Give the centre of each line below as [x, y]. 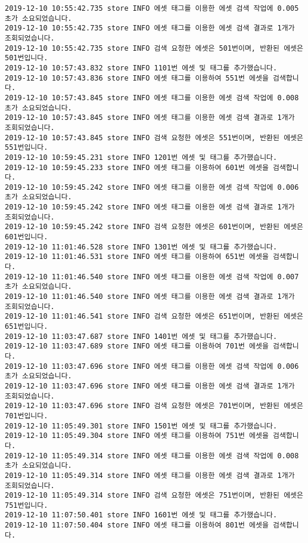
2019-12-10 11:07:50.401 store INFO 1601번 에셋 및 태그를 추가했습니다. [141, 515]
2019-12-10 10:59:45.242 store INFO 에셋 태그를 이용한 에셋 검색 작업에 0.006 [152, 187]
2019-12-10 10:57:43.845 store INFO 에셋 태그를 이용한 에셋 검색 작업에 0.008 [152, 98]
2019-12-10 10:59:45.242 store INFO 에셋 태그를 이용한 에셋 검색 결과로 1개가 [150, 207]
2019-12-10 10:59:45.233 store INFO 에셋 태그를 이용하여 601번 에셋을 [137, 167]
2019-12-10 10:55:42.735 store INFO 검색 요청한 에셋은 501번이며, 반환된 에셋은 [154, 48]
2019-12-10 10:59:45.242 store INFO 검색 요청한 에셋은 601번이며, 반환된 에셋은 [154, 227]
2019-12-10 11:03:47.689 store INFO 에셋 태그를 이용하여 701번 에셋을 [137, 346]
